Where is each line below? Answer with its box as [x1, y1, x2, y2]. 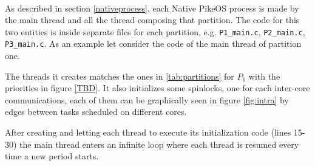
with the [248, 69, 280, 82]
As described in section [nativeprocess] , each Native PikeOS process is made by [5, 1, 299, 14]
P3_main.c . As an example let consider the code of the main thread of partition [5, 37, 302, 50]
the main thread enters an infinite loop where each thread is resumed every [19, 137, 299, 150]
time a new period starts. [5, 150, 99, 162]
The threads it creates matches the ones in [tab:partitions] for [5, 69, 234, 82]
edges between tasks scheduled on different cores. [5, 105, 187, 118]
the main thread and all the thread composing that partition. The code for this [5, 13, 300, 26]
